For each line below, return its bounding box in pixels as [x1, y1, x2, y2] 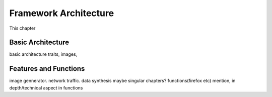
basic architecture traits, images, [9, 51, 78, 57]
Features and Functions [9, 64, 85, 73]
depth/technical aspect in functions [9, 84, 83, 90]
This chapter [9, 25, 36, 31]
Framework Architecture [9, 8, 114, 19]
